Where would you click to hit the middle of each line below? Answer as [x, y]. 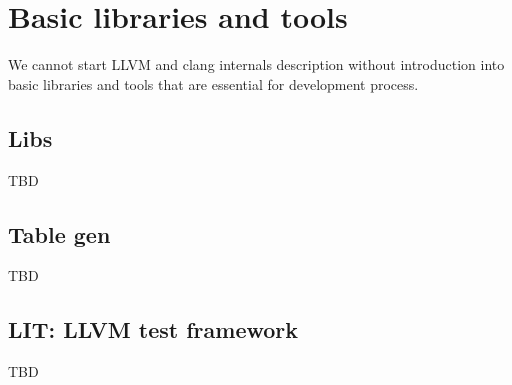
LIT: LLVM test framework [153, 329]
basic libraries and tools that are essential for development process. [213, 83]
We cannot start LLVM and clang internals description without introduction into [256, 64]
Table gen [59, 233]
